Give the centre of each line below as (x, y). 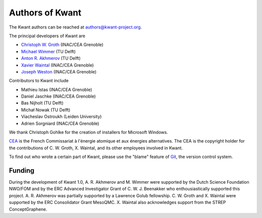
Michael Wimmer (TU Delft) (49, 51)
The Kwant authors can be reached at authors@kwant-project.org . (75, 27)
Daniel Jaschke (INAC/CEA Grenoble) (58, 96)
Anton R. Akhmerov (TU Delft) (51, 58)
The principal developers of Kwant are (47, 36)
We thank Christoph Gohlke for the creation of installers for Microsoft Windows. (89, 132)
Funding (22, 171)
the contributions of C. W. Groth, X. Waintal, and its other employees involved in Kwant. (96, 148)
